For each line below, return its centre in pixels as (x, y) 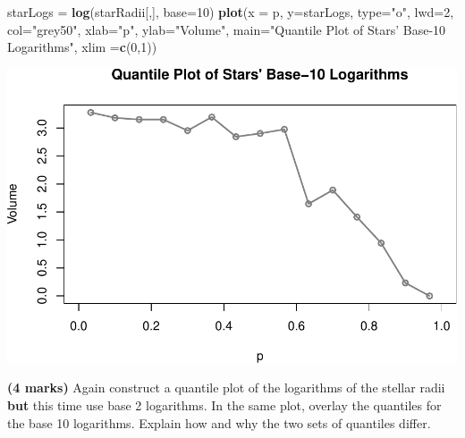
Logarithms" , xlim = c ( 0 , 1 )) (82, 47)
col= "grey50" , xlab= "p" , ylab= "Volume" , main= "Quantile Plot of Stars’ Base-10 (227, 29)
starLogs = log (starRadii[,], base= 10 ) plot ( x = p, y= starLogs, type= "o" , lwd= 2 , (231, 12)
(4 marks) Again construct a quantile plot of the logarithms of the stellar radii (226, 387)
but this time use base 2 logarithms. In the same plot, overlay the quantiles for (224, 404)
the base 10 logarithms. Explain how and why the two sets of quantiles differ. (219, 422)
